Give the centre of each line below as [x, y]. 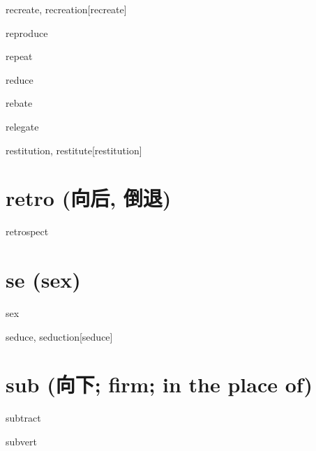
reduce [20, 79]
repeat [19, 56]
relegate [22, 126]
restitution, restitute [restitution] [74, 150]
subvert [21, 441]
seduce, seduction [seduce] [59, 336]
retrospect [27, 231]
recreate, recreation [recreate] [66, 9]
